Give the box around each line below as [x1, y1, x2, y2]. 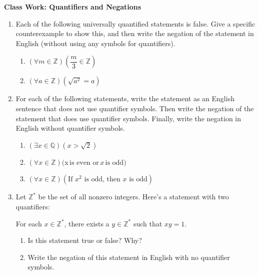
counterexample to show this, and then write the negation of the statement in [15, 28, 254, 39]
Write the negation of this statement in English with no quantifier [27, 251, 230, 262]
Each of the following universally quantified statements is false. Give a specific [15, 18, 255, 29]
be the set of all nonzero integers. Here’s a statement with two [38, 191, 229, 202]
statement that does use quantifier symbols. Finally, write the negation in [15, 113, 241, 123]
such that [133, 218, 162, 228]
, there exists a [64, 218, 109, 228]
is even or [69, 159, 99, 166]
